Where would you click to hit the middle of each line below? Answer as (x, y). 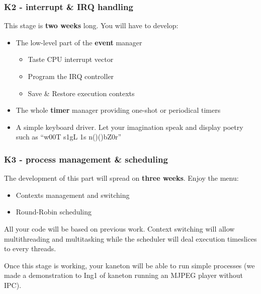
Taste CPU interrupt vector (71, 59)
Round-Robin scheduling (54, 212)
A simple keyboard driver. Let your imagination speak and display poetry (129, 127)
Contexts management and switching (73, 195)
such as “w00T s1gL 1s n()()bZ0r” (69, 137)
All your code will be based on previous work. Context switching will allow (119, 228)
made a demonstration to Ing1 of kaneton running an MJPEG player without (123, 275)
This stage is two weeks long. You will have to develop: (91, 25)
